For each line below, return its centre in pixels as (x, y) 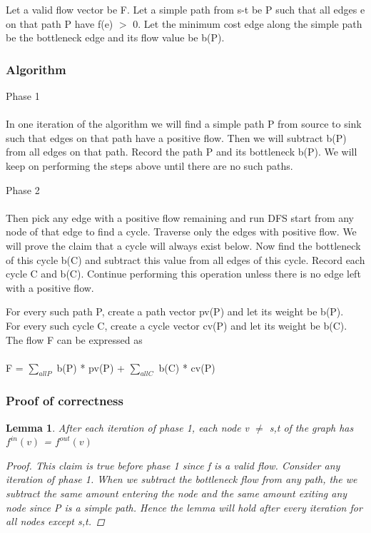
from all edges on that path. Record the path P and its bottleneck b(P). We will (182, 152)
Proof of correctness (65, 401)
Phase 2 (23, 189)
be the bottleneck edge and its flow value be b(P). (115, 37)
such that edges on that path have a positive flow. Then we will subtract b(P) (176, 137)
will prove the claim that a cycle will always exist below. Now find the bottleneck (183, 245)
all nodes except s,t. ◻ (55, 521)
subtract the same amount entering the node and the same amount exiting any (177, 493)
